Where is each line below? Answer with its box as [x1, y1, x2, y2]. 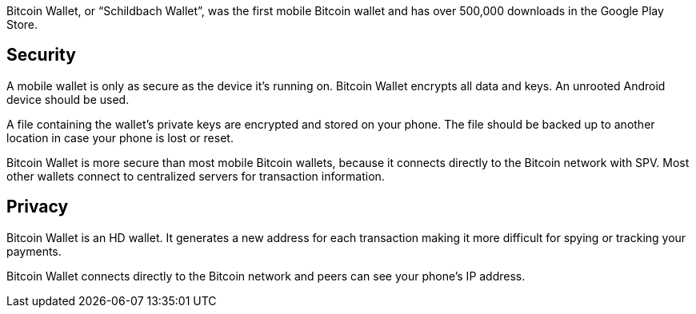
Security [6, 45, 76, 66]
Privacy [6, 197, 69, 217]
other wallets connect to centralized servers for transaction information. [6, 169, 385, 183]
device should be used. [6, 92, 130, 106]
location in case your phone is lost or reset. [6, 130, 234, 145]
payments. [6, 244, 62, 258]
